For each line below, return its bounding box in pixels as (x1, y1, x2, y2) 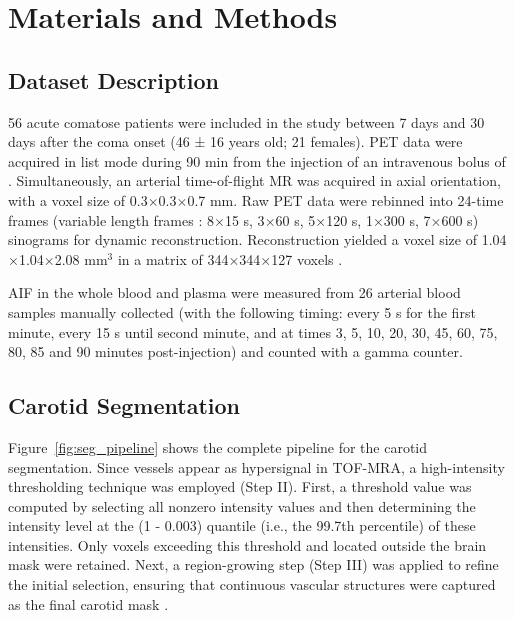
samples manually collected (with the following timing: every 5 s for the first (8, 301, 476, 322)
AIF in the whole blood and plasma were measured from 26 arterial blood (8, 282, 461, 303)
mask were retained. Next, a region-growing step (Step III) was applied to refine (8, 554, 499, 575)
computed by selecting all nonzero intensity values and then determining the (8, 495, 476, 516)
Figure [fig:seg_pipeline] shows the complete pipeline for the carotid (8, 436, 428, 457)
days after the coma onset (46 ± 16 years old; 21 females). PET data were (8, 131, 463, 152)
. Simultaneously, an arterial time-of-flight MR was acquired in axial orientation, (8, 170, 501, 191)
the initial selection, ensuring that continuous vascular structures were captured (8, 574, 496, 595)
